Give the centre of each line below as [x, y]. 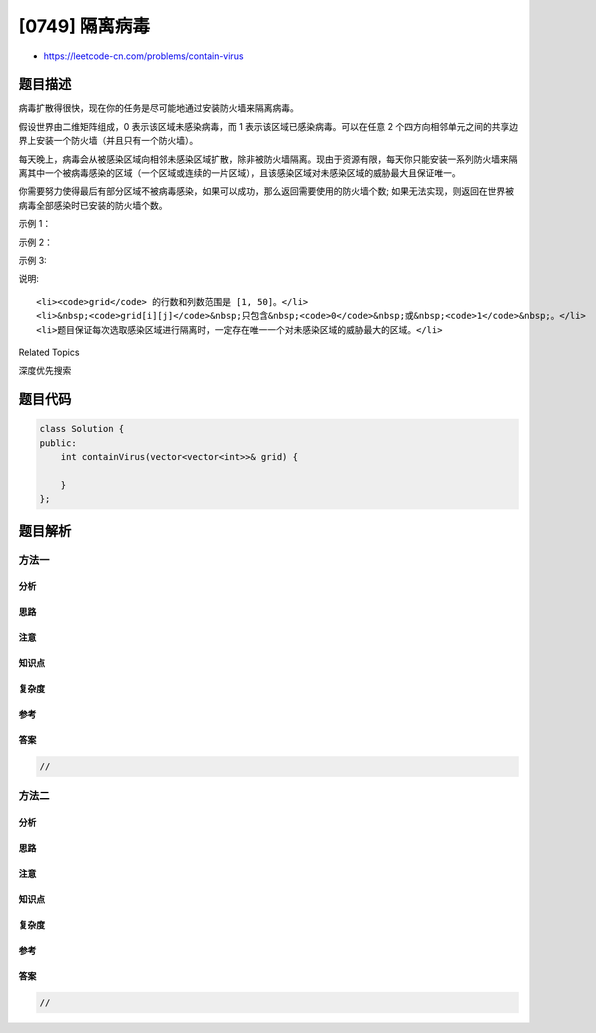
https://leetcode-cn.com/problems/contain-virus [143, 56]
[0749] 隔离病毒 [84, 26]
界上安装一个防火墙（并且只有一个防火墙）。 [108, 141]
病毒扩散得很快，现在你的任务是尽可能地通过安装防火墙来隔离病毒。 [158, 108]
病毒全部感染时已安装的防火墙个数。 [93, 205]
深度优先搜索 [45, 371]
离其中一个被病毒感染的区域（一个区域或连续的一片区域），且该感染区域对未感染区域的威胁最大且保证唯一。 [239, 173]
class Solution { [82, 429]
